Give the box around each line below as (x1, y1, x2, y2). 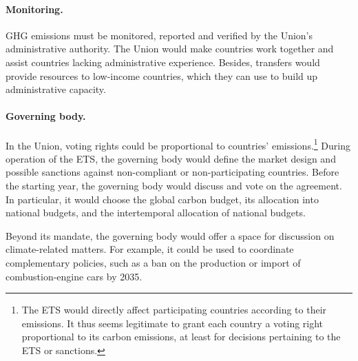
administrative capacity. (6, 82, 106, 96)
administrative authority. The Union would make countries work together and (6, 41, 334, 56)
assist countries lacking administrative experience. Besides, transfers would (6, 54, 320, 69)
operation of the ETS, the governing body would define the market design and (6, 151, 336, 165)
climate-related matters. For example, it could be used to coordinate (6, 242, 294, 256)
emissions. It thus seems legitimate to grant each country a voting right (21, 316, 324, 330)
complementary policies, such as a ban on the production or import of (6, 255, 301, 269)
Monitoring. (6, 1, 63, 16)
